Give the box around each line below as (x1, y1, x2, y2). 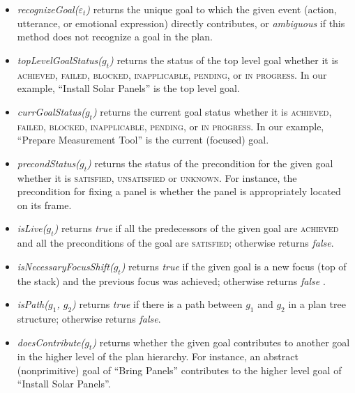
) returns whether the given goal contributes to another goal (92, 334, 350, 349)
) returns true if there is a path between (72, 297, 243, 311)
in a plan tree (288, 297, 346, 311)
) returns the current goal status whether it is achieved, (92, 104, 332, 118)
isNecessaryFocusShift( (17, 259, 114, 273)
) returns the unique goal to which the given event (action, (86, 2, 337, 16)
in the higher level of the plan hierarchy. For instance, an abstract (17, 349, 299, 364)
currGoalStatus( (17, 104, 85, 118)
